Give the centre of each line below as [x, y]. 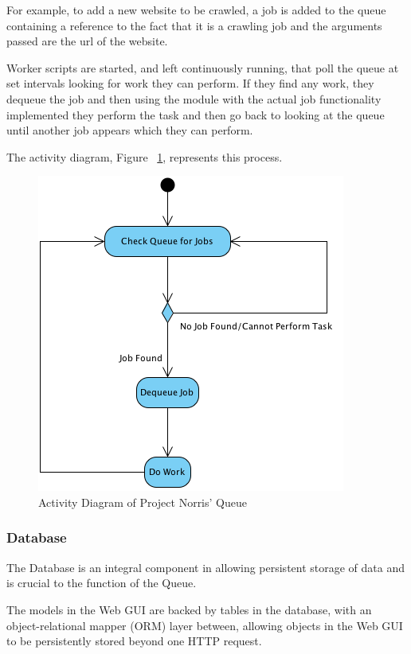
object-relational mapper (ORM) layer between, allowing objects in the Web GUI [205, 625]
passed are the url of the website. [87, 41]
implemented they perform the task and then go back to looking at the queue [196, 114]
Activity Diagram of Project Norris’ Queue [143, 502]
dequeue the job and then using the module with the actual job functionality [194, 98]
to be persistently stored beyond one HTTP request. [134, 641]
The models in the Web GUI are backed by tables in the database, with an [189, 609]
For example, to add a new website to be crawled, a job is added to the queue [196, 10]
